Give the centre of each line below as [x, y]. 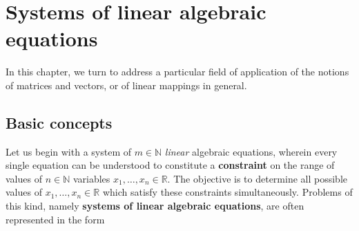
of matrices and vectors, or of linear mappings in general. [126, 85]
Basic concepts [59, 122]
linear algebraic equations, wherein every [251, 151]
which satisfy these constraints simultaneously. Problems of [227, 192]
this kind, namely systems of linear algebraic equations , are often [155, 206]
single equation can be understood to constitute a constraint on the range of [170, 165]
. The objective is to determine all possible [258, 178]
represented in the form [55, 219]
